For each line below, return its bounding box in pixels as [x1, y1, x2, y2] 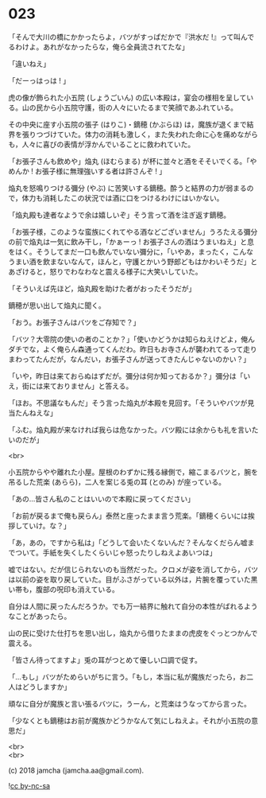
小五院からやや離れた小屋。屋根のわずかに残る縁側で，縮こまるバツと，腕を [8, 467, 258, 477]
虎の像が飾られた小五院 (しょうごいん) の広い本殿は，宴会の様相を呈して [8, 92, 247, 102]
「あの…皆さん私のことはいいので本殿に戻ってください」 [8, 494, 195, 504]
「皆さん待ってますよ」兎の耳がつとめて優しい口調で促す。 [8, 655, 202, 664]
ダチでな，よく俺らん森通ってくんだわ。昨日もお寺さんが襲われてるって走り [8, 344, 258, 354]
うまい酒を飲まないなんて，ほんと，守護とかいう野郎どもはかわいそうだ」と [8, 256, 258, 267]
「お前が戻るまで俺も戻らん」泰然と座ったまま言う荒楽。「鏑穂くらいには [8, 511, 249, 520]
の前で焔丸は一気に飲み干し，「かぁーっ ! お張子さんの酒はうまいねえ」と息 [8, 236, 254, 247]
